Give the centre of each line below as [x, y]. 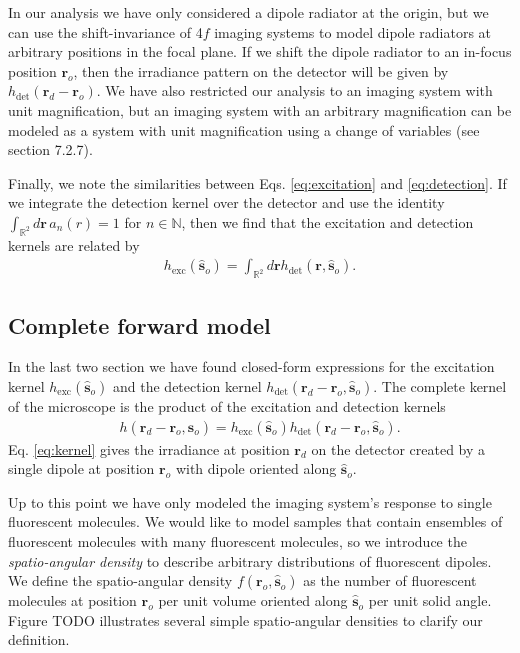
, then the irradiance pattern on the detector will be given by [261, 70]
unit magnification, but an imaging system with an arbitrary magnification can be [260, 109]
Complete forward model [139, 324]
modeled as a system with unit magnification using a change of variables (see [244, 129]
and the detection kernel [187, 385]
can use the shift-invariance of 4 [105, 31]
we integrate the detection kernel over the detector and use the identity [226, 202]
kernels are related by [74, 244]
